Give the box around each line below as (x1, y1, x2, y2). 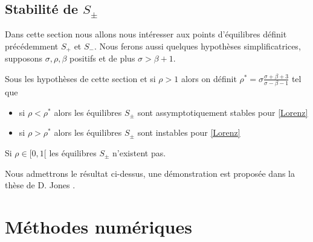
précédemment (5, 39, 59, 52)
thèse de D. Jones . (5, 179, 76, 191)
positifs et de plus (69, 52, 135, 65)
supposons (5, 52, 43, 65)
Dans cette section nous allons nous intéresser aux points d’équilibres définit (5, 28, 287, 40)
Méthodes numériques (5, 214, 192, 238)
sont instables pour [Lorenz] (137, 126, 240, 139)
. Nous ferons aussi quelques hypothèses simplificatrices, (94, 39, 301, 52)
